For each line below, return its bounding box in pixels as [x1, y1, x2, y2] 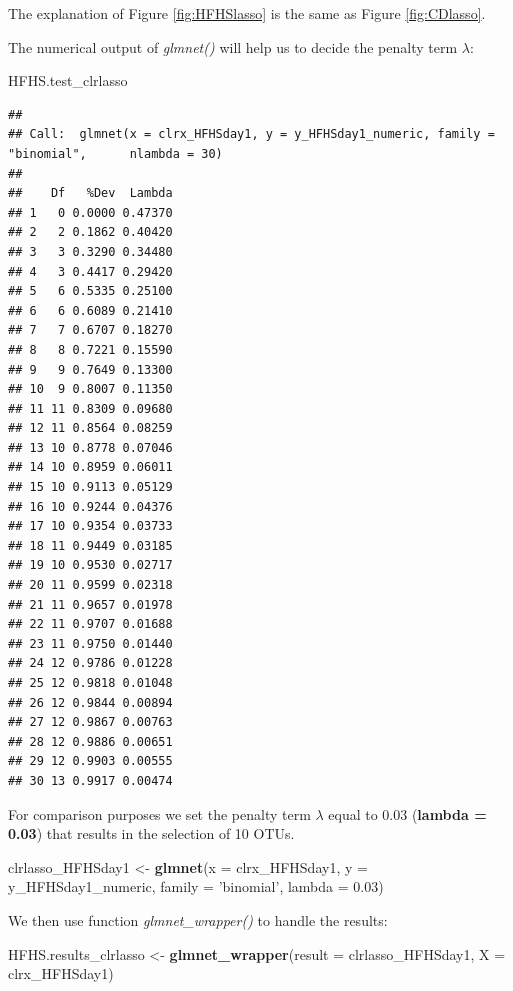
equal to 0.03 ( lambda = [328, 803, 487, 824]
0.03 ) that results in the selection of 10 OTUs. [8, 823, 295, 844]
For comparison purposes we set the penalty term [8, 803, 311, 824]
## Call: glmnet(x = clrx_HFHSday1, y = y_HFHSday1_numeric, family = [8, 127, 495, 142]
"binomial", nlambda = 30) [8, 146, 223, 161]
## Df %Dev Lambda [8, 186, 173, 201]
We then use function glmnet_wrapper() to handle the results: [8, 909, 388, 930]
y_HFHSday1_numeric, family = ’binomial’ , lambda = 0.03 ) [8, 876, 384, 897]
